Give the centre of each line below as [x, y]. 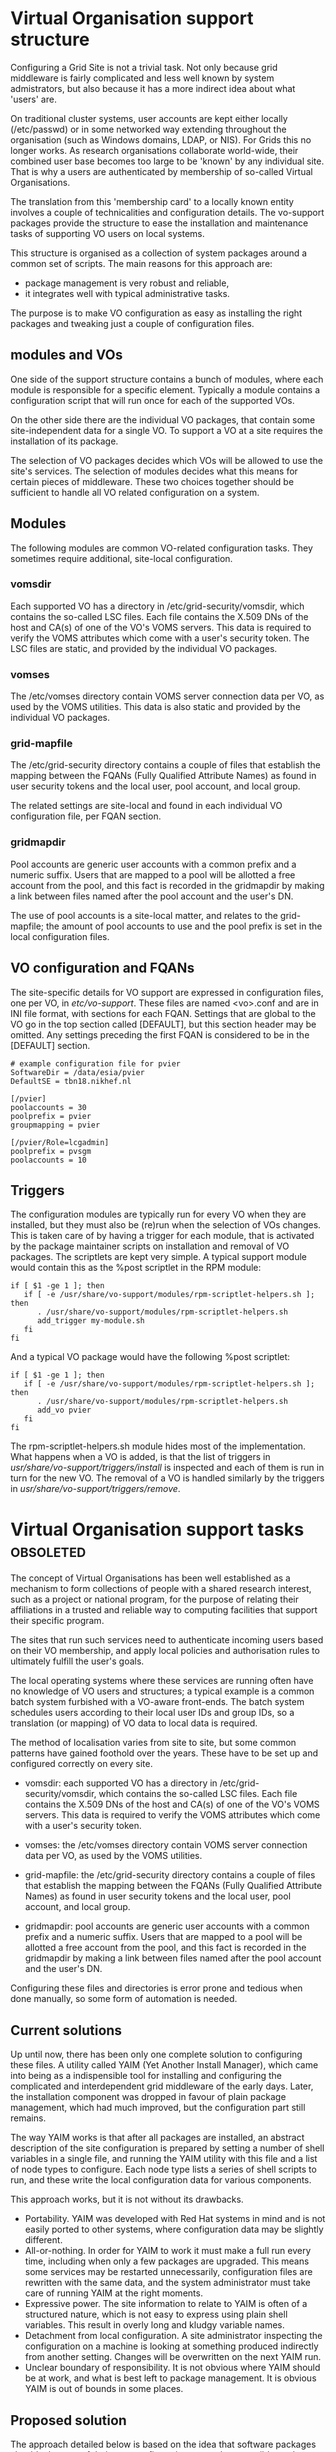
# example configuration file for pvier [96, 1063]
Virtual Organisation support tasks [157, 1529]
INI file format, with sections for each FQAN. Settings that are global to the [163, 1013]
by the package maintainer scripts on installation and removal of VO [150, 1246]
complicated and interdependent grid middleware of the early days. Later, [162, 2086]
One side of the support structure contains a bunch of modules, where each [167, 379]
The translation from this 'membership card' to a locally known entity [152, 201]
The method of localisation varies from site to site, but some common [153, 1743]
